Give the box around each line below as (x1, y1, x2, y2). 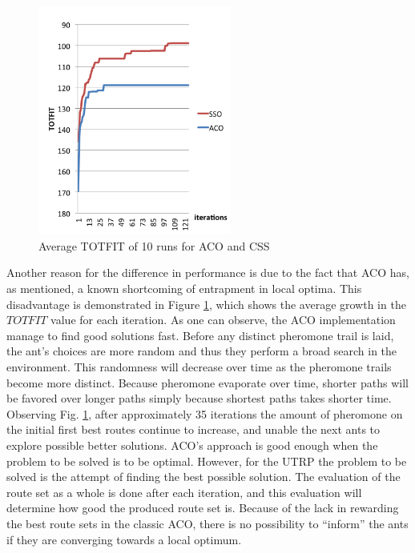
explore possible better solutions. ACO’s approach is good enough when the (6, 436, 378, 453)
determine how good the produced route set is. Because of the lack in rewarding (6, 499, 399, 516)
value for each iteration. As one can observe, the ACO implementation (50, 311, 396, 328)
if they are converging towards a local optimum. (6, 531, 242, 547)
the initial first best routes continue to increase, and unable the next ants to (6, 421, 381, 438)
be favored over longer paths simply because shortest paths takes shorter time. (6, 390, 392, 407)
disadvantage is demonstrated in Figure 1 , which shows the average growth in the (6, 295, 406, 312)
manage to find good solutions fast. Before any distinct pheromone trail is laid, (6, 327, 394, 343)
